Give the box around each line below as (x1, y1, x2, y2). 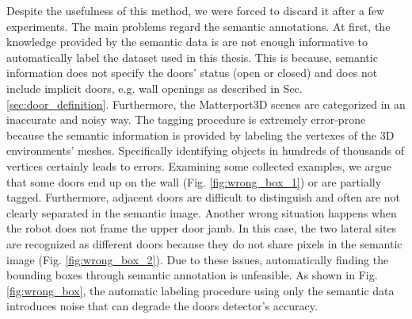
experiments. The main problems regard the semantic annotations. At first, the (6, 17, 391, 34)
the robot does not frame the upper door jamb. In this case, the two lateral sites (6, 220, 397, 236)
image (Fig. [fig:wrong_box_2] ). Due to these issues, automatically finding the (6, 251, 389, 267)
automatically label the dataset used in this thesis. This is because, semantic (6, 48, 378, 65)
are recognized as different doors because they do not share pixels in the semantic (6, 235, 402, 252)
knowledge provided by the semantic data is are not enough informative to (6, 33, 368, 50)
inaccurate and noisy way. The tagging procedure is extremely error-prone (6, 111, 366, 128)
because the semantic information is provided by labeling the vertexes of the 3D (6, 126, 395, 143)
